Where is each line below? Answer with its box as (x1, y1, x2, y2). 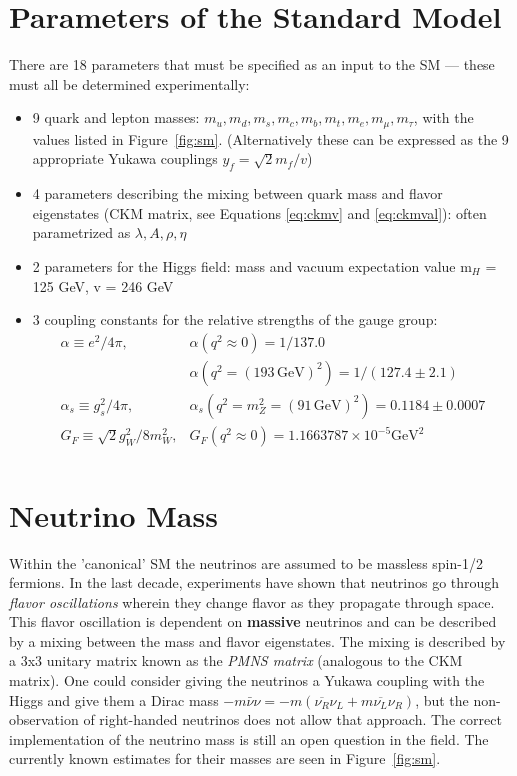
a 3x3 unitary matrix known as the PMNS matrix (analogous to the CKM (9, 650, 463, 671)
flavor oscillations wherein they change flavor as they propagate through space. (9, 591, 495, 612)
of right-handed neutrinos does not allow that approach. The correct (83, 709, 502, 730)
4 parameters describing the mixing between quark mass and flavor (32, 183, 443, 204)
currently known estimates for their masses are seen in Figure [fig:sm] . (9, 748, 441, 769)
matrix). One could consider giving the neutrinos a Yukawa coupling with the (9, 670, 485, 691)
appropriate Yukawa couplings (32, 148, 218, 169)
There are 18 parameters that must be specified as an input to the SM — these (9, 54, 495, 75)
